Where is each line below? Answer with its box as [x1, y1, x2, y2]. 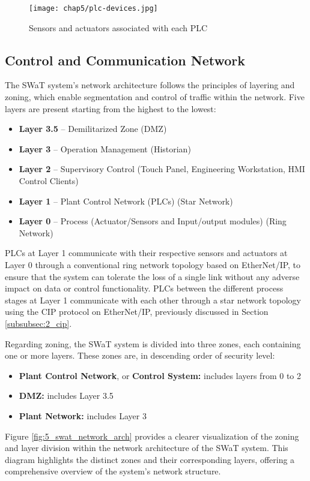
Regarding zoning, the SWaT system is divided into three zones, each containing [5, 337, 301, 350]
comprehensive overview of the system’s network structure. [5, 465, 221, 477]
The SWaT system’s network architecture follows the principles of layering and [5, 79, 295, 91]
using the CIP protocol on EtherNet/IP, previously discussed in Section [5, 305, 269, 318]
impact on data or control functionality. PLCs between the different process [5, 282, 284, 294]
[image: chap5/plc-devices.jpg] [29, 4, 158, 13]
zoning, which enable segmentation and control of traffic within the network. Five [5, 91, 305, 103]
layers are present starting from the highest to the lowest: [5, 102, 216, 115]
